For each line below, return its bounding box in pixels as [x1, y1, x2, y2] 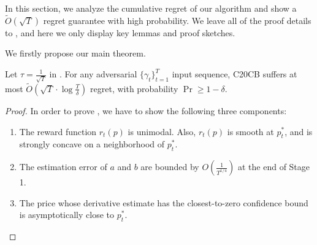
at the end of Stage [237, 160, 310, 173]
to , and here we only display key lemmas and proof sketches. [5, 26, 235, 39]
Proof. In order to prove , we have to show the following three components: [5, 104, 287, 117]
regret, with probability [90, 82, 178, 95]
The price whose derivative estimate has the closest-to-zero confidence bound [19, 196, 308, 209]
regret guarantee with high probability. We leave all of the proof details [43, 14, 311, 26]
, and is [285, 125, 313, 138]
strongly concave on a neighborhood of [19, 138, 165, 150]
